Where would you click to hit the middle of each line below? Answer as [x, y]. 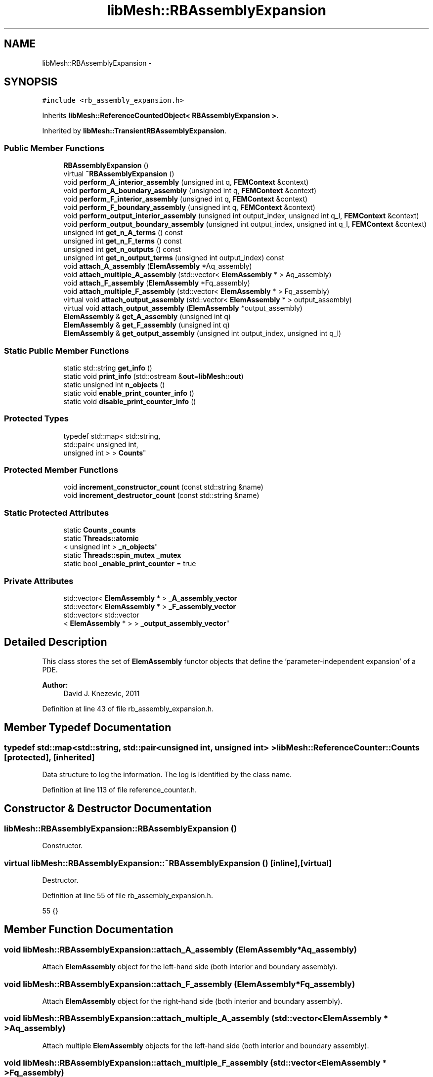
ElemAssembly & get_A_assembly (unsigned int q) [147, 317]
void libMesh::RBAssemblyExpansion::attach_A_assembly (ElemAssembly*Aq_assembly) [180, 949]
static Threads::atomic [101, 538]
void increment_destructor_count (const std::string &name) [161, 496]
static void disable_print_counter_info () [130, 401]
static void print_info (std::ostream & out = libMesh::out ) [153, 376]
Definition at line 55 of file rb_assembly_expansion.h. [128, 895]
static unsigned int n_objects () [114, 384]
